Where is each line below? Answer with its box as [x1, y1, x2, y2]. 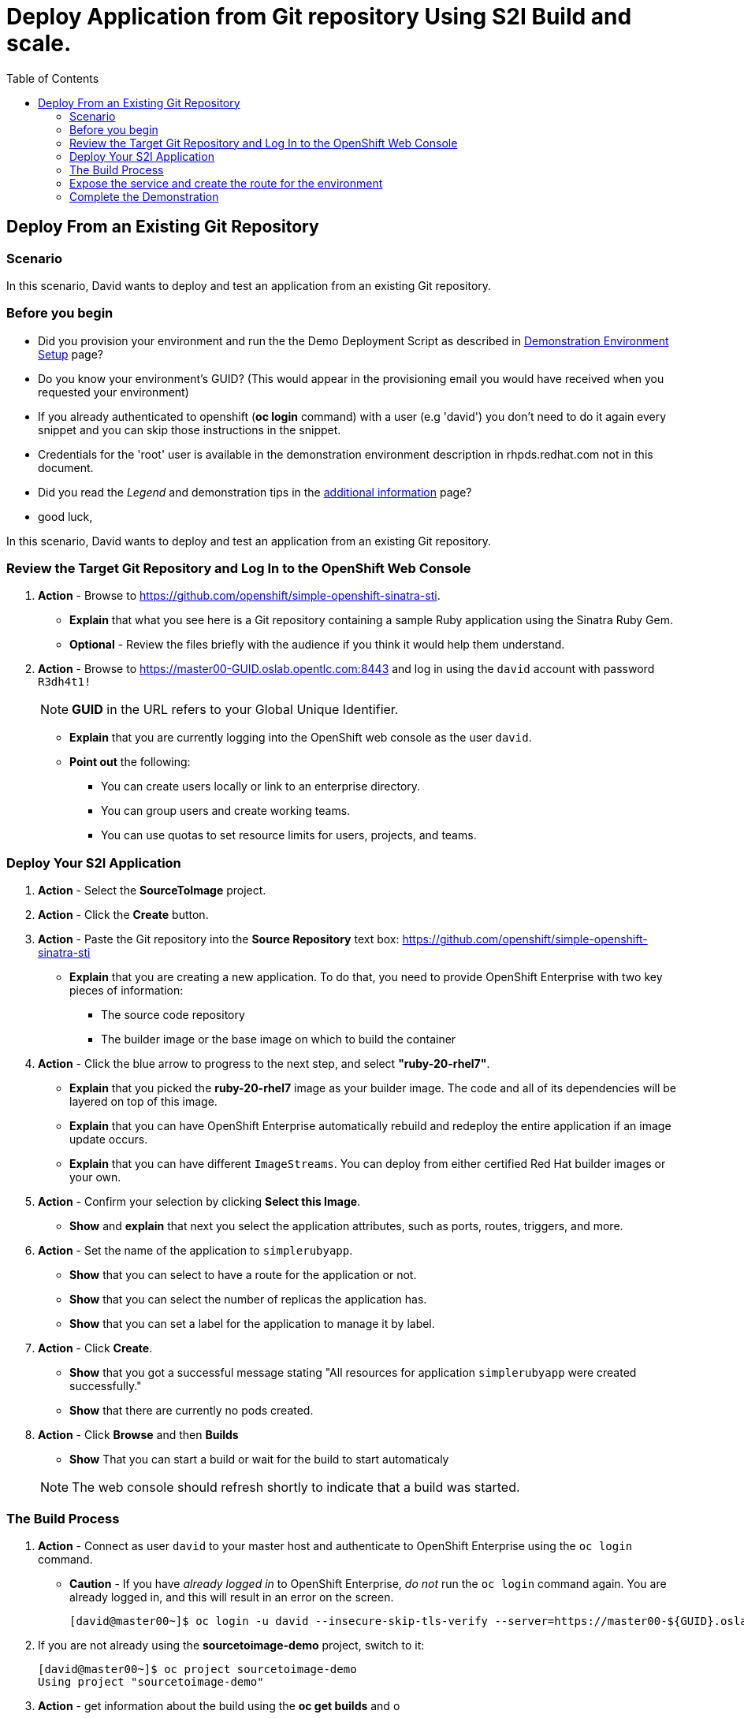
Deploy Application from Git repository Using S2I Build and [6, 3, 632, 30]
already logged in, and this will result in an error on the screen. [69, 1590, 394, 1604]
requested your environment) [38, 385, 189, 399]
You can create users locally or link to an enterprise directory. [101, 779, 421, 794]
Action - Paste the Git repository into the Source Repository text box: [38, 932, 400, 946]
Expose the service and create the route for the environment [69, 176, 383, 190]
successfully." [69, 1379, 142, 1393]
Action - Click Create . [38, 1341, 153, 1355]
